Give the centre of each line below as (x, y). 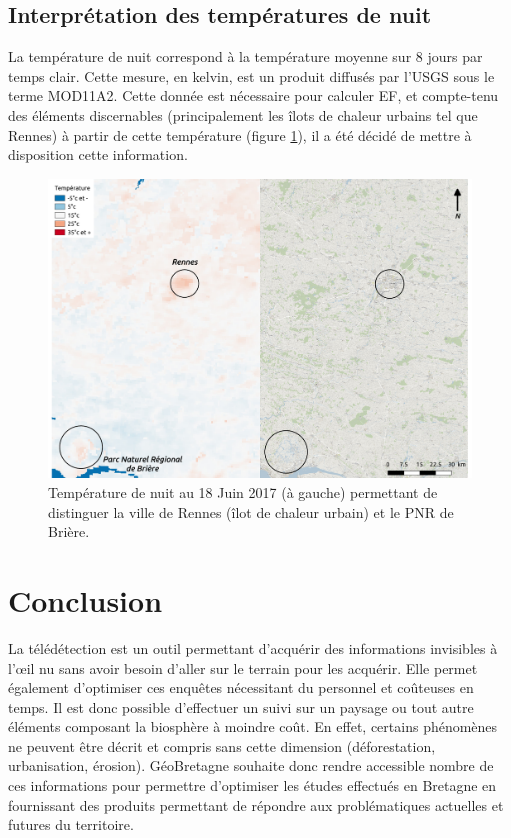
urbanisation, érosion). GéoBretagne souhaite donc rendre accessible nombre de (251, 765)
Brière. (69, 531)
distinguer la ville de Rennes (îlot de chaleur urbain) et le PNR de (251, 511)
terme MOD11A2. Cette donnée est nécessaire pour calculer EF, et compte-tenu (253, 95)
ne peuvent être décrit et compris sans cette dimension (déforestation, (222, 745)
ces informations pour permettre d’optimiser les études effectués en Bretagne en (252, 785)
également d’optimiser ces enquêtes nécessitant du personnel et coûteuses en (241, 687)
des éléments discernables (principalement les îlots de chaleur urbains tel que (243, 114)
